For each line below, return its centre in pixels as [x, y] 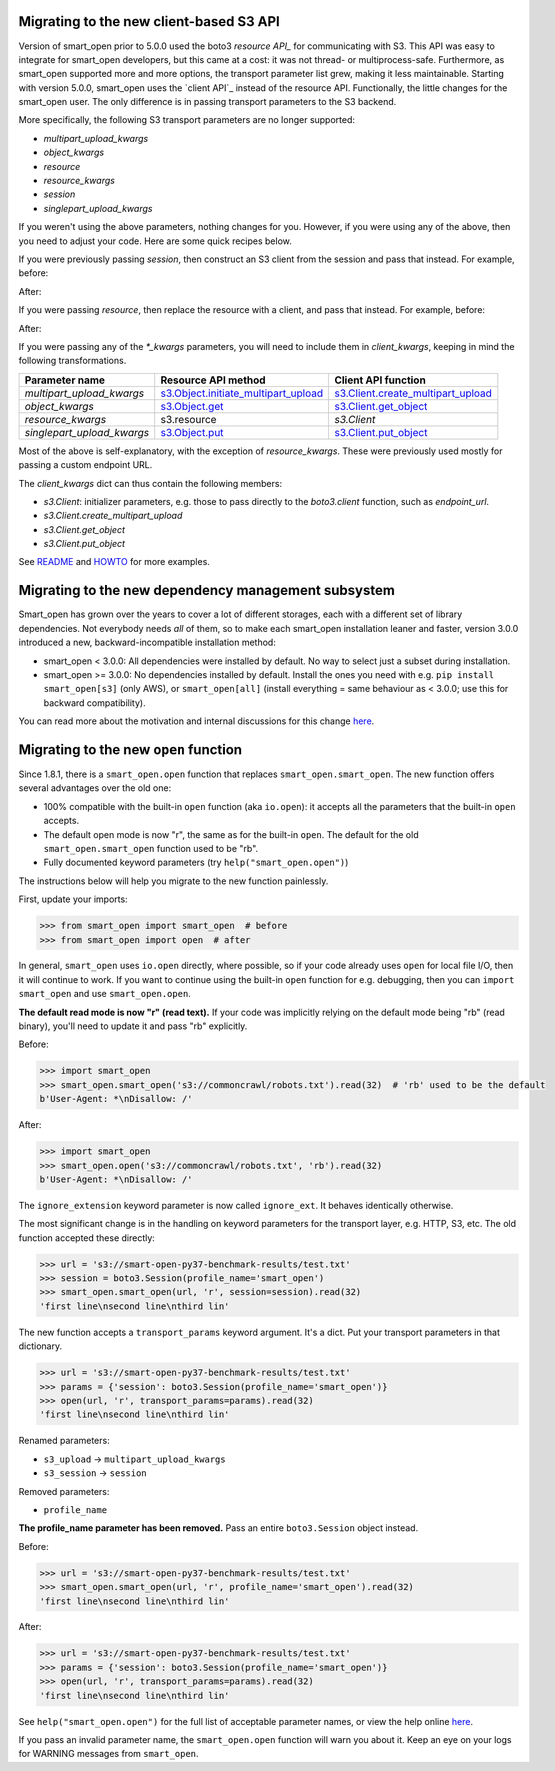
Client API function [380, 380]
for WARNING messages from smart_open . [108, 1754]
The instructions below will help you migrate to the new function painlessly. [173, 881]
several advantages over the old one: [95, 788]
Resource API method [213, 380]
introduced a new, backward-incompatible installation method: [147, 642]
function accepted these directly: [86, 1237]
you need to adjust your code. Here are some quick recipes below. [155, 241]
